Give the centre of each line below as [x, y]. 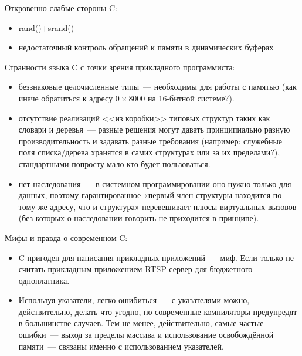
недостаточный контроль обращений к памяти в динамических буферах [146, 47]
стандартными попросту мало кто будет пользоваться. [114, 163]
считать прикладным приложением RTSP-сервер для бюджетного [135, 269]
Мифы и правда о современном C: [66, 237]
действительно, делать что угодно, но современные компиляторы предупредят [158, 311]
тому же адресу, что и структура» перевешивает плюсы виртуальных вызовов [157, 206]
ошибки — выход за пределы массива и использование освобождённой [146, 335]
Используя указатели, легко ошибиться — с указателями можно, [134, 300]
